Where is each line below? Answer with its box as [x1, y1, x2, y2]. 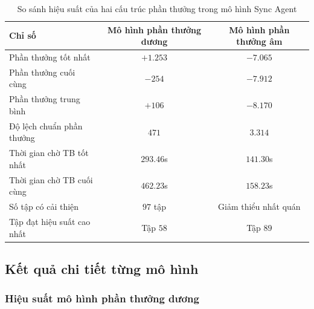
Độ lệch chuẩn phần [9, 119, 83, 132]
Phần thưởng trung [9, 93, 80, 105]
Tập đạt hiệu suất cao [9, 215, 91, 227]
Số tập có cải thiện [9, 200, 79, 213]
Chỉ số [9, 29, 36, 42]
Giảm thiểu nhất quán [218, 200, 301, 213]
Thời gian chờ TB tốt [9, 146, 89, 159]
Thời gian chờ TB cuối [9, 173, 93, 186]
